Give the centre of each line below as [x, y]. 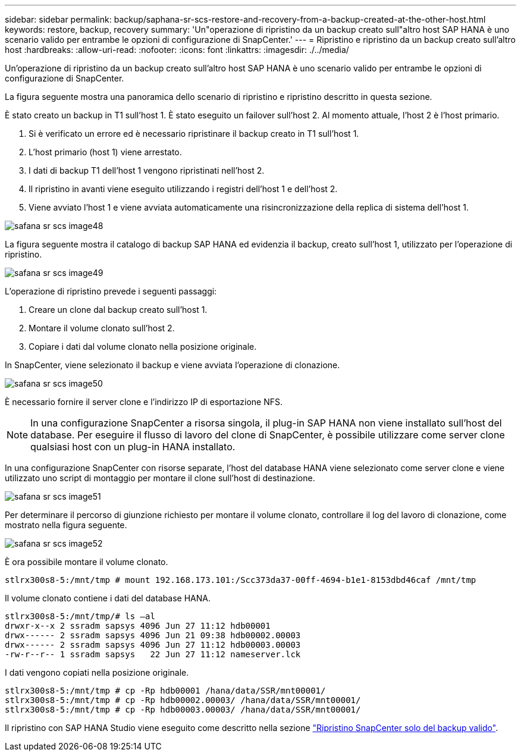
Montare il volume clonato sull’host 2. [102, 328]
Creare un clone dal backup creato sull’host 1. [118, 310]
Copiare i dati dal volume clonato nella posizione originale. [143, 346]
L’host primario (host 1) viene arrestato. [105, 152]
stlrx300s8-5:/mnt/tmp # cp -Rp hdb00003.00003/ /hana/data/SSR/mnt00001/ [183, 710]
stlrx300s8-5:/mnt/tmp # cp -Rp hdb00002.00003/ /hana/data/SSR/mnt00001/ [183, 700]
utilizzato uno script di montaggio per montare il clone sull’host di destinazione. [160, 478]
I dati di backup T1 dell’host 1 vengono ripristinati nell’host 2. [147, 170]
